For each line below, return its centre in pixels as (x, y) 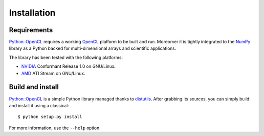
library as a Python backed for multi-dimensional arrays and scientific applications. (92, 48)
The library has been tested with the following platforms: (66, 57)
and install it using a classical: (39, 105)
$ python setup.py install (50, 117)
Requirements (31, 30)
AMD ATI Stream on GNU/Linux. (53, 73)
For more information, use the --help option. (55, 128)
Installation (32, 13)
